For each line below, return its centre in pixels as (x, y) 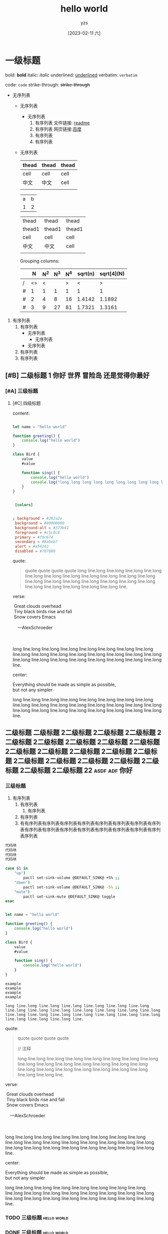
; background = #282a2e (37, 519)
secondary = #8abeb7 (36, 542)
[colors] (24, 505)
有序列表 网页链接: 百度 (58, 129)
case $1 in (17, 868)
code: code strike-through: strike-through (48, 85)
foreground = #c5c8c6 (37, 532)
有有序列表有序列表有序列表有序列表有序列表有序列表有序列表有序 (88, 823)
